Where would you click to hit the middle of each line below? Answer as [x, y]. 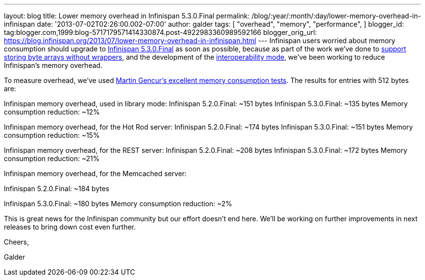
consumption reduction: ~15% [52, 135]
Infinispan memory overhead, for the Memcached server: [95, 173]
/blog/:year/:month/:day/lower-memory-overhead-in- [336, 16]
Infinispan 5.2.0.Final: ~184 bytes [57, 189]
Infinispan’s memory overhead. [53, 65]
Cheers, [16, 242]
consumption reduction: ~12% [52, 112]
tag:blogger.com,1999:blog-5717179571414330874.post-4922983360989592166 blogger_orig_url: [161, 32]
